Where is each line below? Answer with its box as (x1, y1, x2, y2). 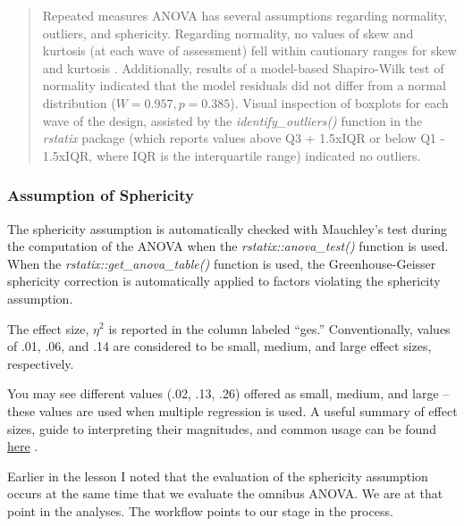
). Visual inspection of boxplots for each (230, 93, 449, 112)
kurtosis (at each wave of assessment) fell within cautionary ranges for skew (42, 41, 457, 60)
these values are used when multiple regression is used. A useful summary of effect (7, 401, 458, 420)
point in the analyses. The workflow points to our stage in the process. (7, 501, 393, 520)
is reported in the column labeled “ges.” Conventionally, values (108, 319, 451, 338)
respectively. (7, 354, 74, 372)
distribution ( (42, 93, 116, 112)
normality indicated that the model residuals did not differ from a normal (42, 76, 446, 95)
